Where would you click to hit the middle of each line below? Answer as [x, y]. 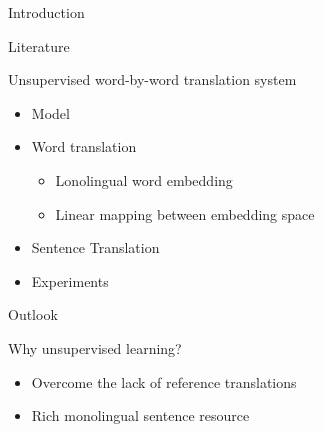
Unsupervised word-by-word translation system [152, 79]
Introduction [46, 12]
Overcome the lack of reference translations [164, 381]
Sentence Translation [95, 247]
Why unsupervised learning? [95, 347]
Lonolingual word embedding [144, 179]
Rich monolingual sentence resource [140, 415]
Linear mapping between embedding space [185, 213]
